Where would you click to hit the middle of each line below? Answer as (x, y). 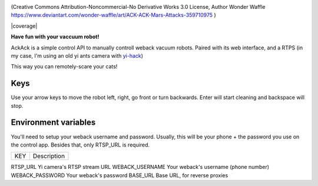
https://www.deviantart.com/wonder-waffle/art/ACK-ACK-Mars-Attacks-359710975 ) (113, 15)
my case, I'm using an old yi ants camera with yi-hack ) (77, 55)
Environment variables (53, 123)
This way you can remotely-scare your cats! (64, 67)
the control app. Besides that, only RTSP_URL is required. (80, 145)
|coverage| (24, 26)
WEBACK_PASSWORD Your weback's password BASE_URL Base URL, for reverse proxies (120, 175)
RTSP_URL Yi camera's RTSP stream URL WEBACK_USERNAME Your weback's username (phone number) (140, 167)
